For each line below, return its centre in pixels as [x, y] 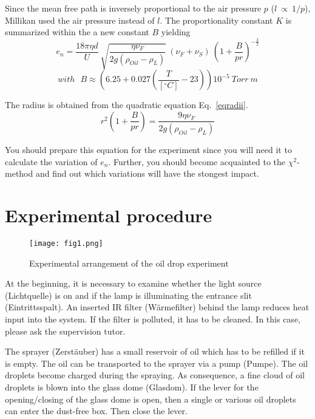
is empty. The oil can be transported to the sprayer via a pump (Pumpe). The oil [157, 363]
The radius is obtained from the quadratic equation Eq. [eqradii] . [127, 105]
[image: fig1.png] [66, 244]
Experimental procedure [109, 215]
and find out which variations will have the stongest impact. [147, 173]
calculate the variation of [51, 161]
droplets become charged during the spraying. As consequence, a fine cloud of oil [155, 375]
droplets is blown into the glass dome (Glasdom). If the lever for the [132, 387]
